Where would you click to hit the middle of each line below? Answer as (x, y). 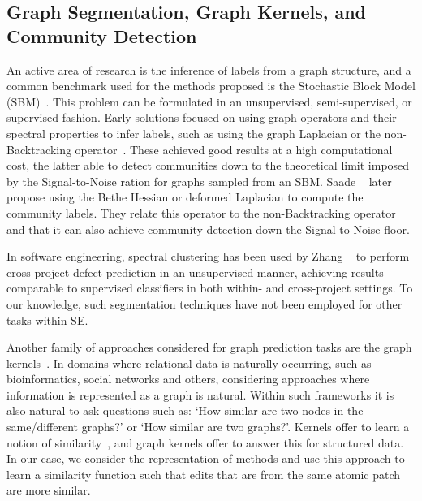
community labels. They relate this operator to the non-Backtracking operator (201, 212)
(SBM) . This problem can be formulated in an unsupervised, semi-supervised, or (209, 101)
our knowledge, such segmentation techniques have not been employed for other (205, 303)
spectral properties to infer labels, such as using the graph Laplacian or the (194, 133)
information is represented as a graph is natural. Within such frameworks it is (200, 394)
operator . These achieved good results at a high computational (234, 149)
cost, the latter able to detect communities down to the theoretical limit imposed (208, 165)
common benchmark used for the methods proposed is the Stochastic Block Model (211, 86)
